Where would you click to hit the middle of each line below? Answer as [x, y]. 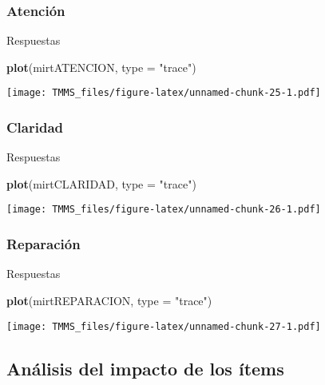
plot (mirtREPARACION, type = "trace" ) [109, 300]
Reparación [44, 244]
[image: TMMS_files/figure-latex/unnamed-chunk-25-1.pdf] [164, 93]
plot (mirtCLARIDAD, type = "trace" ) [101, 183]
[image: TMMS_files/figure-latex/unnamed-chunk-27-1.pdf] [164, 326]
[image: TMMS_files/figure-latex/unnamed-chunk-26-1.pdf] [164, 210]
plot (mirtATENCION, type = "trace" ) [101, 67]
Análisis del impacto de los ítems [145, 368]
